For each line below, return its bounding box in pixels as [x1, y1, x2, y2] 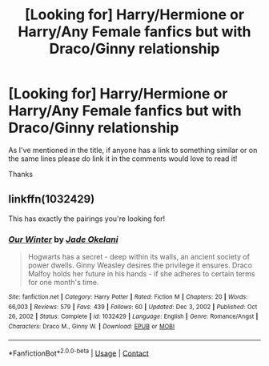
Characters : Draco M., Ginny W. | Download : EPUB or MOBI [8, 323, 175, 331]
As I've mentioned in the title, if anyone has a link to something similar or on [8, 145, 258, 155]
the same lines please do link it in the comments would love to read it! [8, 154, 238, 163]
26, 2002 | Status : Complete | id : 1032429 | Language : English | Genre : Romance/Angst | [8, 312, 259, 321]
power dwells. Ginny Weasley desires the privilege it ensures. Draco [27, 260, 252, 270]
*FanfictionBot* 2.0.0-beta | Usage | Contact [8, 347, 150, 358]
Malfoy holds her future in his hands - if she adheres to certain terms [27, 269, 255, 279]
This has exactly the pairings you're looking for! [8, 214, 166, 223]
